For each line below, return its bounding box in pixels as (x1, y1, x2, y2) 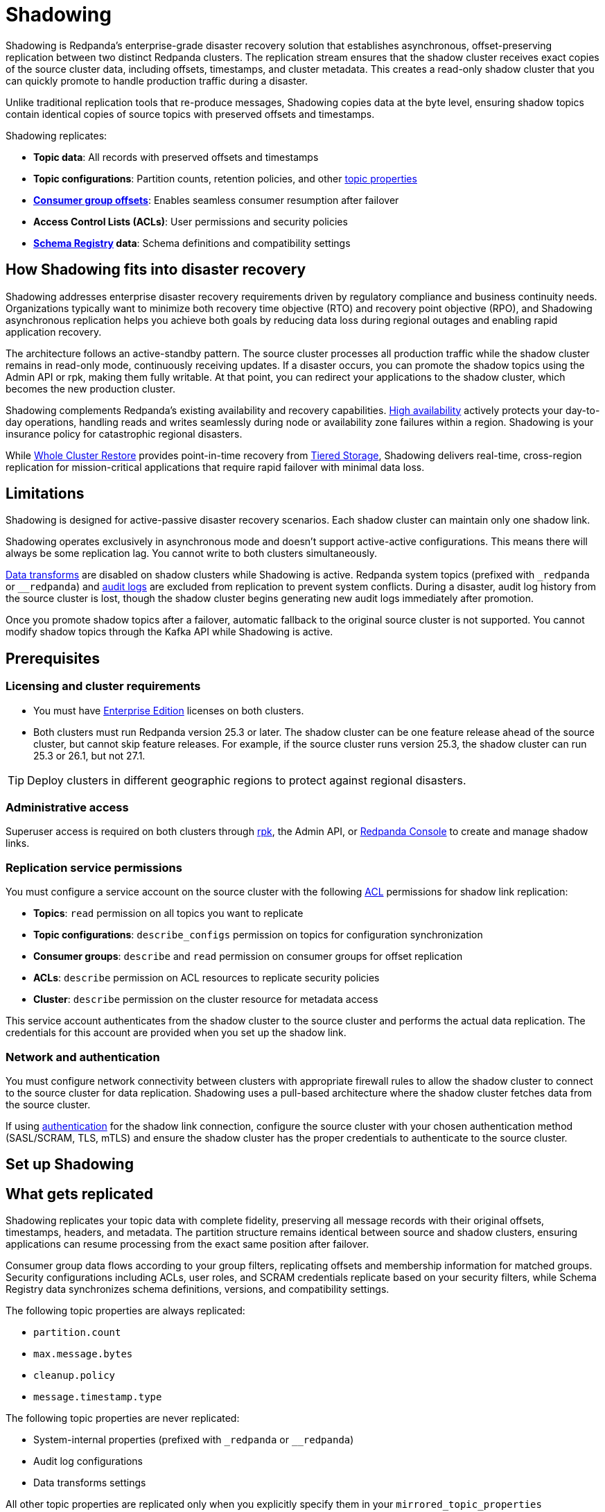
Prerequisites (6, 649, 100, 667)
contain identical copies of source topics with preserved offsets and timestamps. (6, 108, 375, 120)
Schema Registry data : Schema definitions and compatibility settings (33, 237, 351, 249)
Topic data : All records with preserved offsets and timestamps (33, 151, 319, 163)
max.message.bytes (33, 1348, 133, 1360)
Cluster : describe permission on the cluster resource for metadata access (33, 993, 378, 1006)
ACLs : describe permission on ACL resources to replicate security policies (33, 972, 380, 984)
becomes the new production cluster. (6, 382, 175, 395)
